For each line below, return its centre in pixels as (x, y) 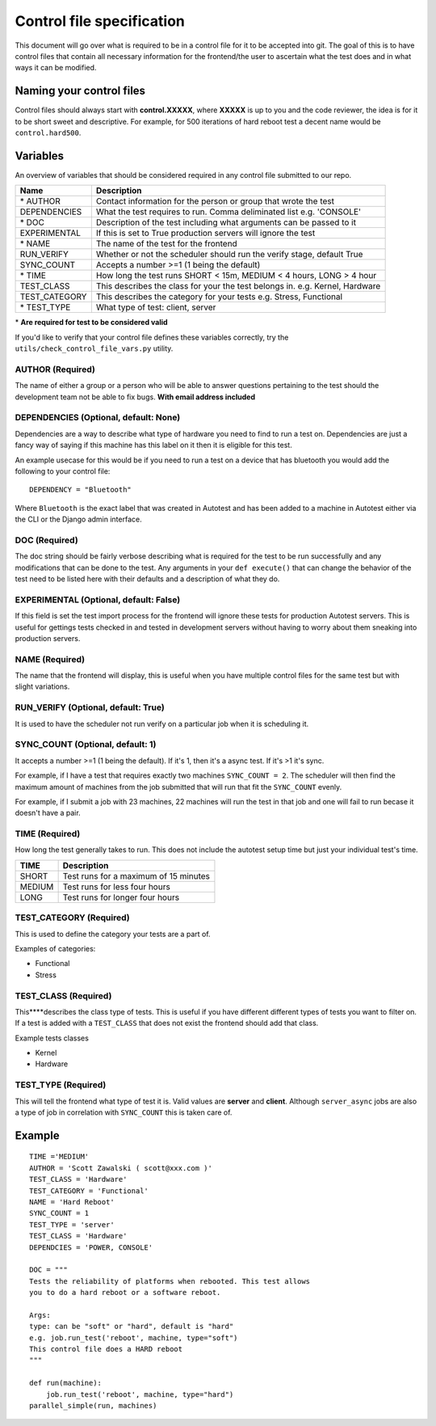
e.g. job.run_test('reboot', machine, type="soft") (134, 1337)
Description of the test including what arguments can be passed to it (226, 222)
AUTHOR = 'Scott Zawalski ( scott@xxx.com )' (121, 1168)
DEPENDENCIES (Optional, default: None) (98, 418)
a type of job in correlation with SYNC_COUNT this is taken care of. (124, 1112)
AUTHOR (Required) (55, 369)
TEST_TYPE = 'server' (72, 1224)
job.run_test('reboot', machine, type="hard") (140, 1394)
